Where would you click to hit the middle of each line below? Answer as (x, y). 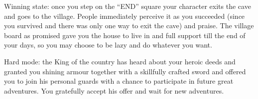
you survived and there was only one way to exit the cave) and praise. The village (129, 25)
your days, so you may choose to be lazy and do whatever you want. (108, 45)
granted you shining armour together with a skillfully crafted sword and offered (125, 71)
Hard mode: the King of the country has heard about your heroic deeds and (120, 61)
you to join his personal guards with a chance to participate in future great (119, 81)
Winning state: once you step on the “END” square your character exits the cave (128, 6)
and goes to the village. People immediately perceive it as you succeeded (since (125, 16)
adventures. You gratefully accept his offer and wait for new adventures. (114, 90)
